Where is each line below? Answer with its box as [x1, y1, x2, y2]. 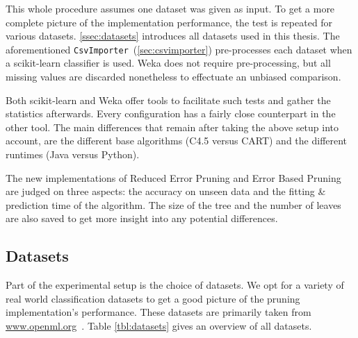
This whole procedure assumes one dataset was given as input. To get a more [6, 1, 335, 15]
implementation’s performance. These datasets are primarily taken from [6, 305, 311, 319]
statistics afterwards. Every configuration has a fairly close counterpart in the [6, 106, 336, 121]
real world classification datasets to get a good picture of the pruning [6, 291, 300, 305]
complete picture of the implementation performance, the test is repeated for [6, 15, 333, 29]
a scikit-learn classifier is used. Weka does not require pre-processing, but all [6, 56, 331, 70]
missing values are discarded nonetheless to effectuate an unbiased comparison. [6, 69, 341, 84]
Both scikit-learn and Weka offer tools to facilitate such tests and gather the [6, 92, 331, 107]
